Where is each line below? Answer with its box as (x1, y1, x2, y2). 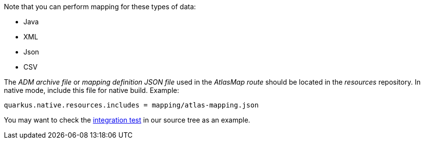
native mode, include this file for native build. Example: (4, 86, 179, 94)
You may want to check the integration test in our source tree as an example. (4, 116, 251, 124)
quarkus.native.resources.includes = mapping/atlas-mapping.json (4, 101, 259, 109)
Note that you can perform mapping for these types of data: (4, 2, 196, 11)
